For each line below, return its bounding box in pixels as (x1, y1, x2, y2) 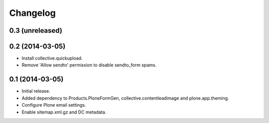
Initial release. (21, 88, 50, 94)
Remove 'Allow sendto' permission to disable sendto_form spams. (21, 62, 157, 68)
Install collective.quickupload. (21, 55, 83, 61)
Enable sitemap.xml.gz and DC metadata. (21, 109, 107, 115)
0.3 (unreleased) (9, 26, 62, 35)
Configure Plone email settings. (21, 102, 86, 108)
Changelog (9, 7, 56, 18)
